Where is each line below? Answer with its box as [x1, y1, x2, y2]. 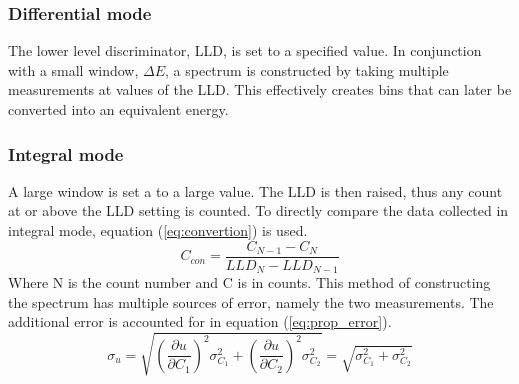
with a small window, [8, 59, 139, 80]
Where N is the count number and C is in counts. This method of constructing [8, 272, 491, 293]
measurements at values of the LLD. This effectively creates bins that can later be [8, 79, 512, 100]
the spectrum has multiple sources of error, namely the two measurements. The [8, 291, 494, 312]
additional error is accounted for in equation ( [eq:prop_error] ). [8, 311, 392, 332]
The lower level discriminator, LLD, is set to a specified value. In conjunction [8, 40, 482, 61]
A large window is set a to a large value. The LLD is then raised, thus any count [8, 180, 503, 201]
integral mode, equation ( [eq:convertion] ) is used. [8, 220, 308, 240]
